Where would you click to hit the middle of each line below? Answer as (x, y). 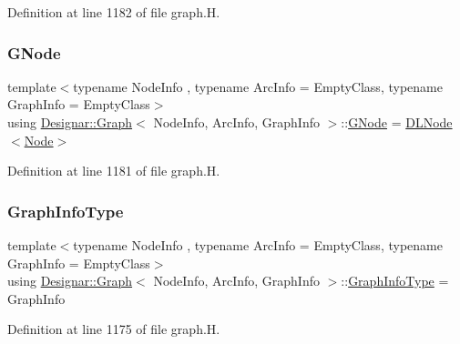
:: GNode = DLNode (397, 122)
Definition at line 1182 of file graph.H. (114, 12)
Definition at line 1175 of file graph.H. (114, 329)
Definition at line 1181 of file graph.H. (114, 171)
